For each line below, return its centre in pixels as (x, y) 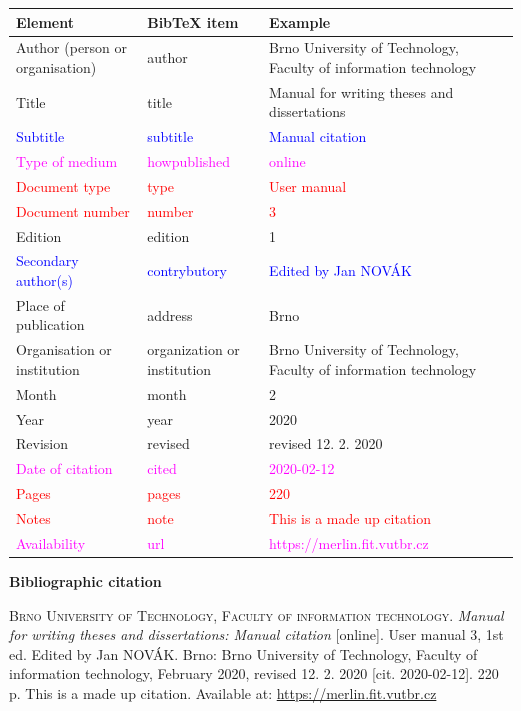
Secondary (47, 260)
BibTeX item (193, 21)
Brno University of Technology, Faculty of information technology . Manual (256, 614)
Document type (63, 185)
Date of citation (64, 468)
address (170, 314)
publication (50, 324)
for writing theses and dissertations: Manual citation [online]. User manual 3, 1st (256, 634)
